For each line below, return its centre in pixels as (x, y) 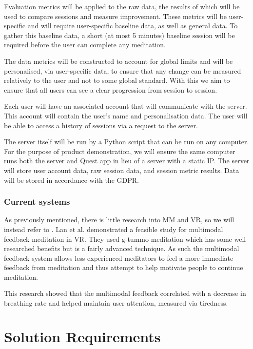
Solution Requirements (82, 336)
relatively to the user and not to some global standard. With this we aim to (117, 80)
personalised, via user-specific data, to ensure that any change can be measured (123, 70)
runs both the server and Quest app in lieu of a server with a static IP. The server (127, 161)
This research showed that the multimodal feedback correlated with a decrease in (125, 293)
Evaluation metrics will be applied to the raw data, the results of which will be (122, 6)
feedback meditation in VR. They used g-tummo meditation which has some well (125, 239)
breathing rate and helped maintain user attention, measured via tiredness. (116, 303)
